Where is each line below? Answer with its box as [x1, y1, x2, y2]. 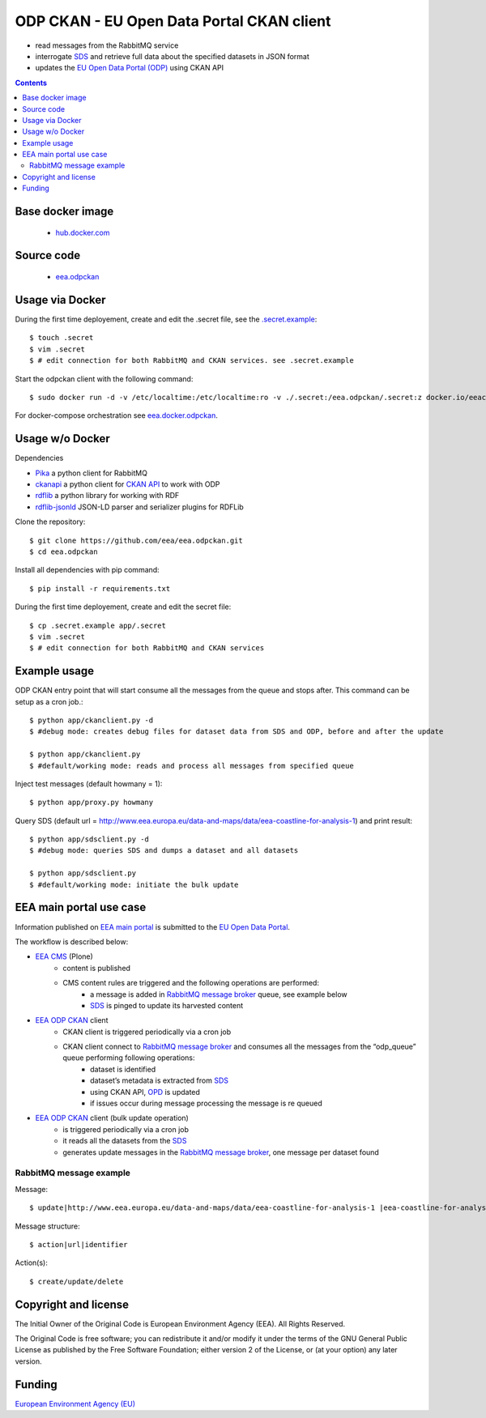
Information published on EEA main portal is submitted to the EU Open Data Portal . [15, 922, 291, 931]
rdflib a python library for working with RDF [35, 491, 180, 500]
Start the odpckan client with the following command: [15, 373, 194, 384]
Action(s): [15, 1258, 48, 1267]
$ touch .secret [29, 333, 94, 343]
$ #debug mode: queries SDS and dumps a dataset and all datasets [29, 846, 299, 855]
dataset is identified [90, 1064, 156, 1074]
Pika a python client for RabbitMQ [35, 468, 147, 478]
